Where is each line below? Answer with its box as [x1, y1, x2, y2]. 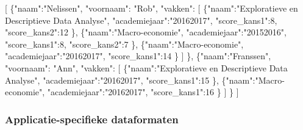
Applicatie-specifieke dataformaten [5, 111, 179, 126]
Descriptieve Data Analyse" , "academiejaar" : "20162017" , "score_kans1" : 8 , [5, 13, 277, 26]
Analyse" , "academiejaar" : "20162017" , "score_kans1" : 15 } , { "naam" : [5, 73, 255, 86]
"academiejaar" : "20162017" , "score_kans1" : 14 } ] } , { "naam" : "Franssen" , [5, 49, 271, 62]
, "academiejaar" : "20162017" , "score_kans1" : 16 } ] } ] [42, 85, 239, 98]
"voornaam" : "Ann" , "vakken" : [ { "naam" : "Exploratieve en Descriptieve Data [5, 61, 288, 74]
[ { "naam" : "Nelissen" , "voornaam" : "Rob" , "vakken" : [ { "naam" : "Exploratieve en [5, 2, 298, 14]
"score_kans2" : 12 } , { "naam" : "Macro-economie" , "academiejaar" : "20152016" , [5, 26, 287, 38]
